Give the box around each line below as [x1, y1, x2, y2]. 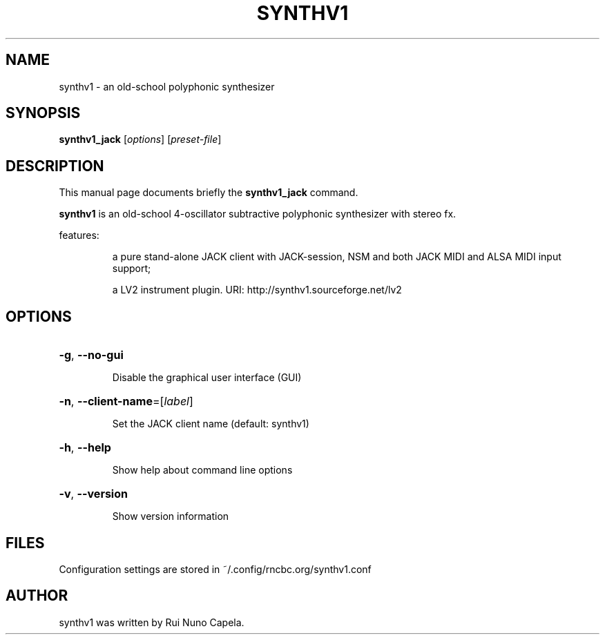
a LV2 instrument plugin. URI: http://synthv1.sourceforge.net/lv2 [112, 284, 402, 296]
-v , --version [59, 487, 128, 501]
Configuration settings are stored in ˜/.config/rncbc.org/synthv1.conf [59, 563, 372, 575]
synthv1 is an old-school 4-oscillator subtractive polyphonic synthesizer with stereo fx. [59, 208, 457, 220]
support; [112, 262, 151, 275]
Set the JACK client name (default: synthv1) [112, 418, 309, 430]
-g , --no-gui [59, 348, 124, 362]
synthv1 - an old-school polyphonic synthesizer [59, 80, 275, 93]
